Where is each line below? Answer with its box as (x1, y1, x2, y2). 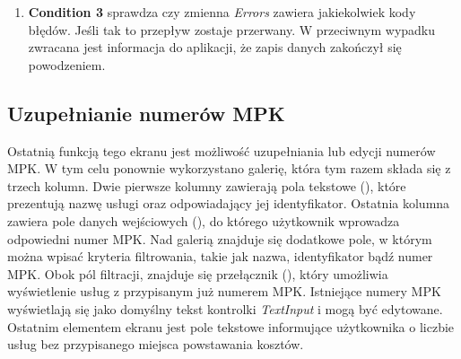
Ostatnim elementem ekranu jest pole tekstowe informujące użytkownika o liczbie (7, 317, 455, 336)
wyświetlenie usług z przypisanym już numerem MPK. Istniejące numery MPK (7, 282, 441, 301)
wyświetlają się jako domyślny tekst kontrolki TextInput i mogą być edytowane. (7, 299, 443, 318)
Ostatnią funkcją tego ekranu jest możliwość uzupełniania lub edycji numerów (7, 141, 436, 160)
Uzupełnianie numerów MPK (7, 99, 285, 127)
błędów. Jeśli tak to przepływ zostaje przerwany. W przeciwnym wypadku (28, 20, 436, 39)
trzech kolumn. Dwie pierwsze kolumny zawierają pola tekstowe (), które (7, 176, 406, 195)
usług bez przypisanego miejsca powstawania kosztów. (7, 335, 304, 354)
